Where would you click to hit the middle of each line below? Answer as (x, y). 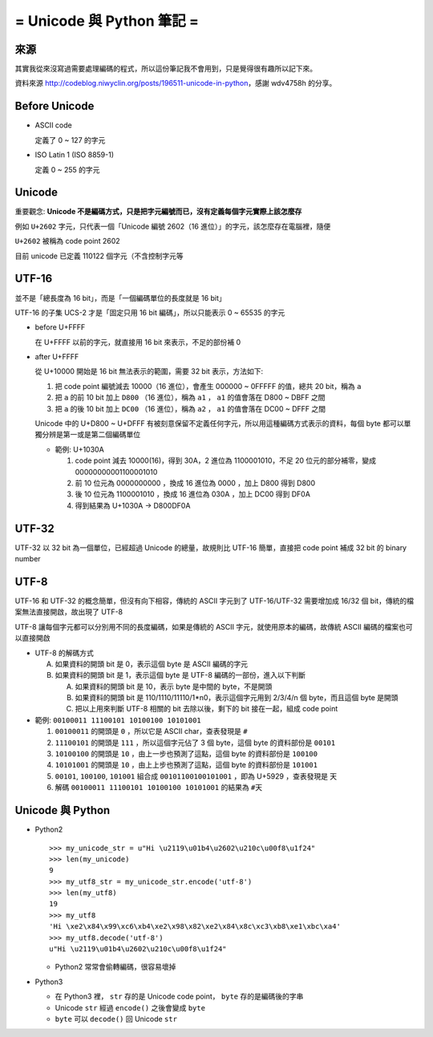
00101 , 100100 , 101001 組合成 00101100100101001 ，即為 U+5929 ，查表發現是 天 (196, 776)
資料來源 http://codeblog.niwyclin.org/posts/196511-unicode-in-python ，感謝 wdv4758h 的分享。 (176, 83)
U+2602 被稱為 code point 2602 (67, 241)
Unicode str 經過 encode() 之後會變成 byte (130, 1007)
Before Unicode (55, 106)
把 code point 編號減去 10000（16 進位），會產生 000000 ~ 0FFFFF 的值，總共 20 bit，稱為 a (208, 386)
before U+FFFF (60, 327)
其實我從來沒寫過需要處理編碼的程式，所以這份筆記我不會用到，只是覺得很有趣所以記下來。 (166, 69)
